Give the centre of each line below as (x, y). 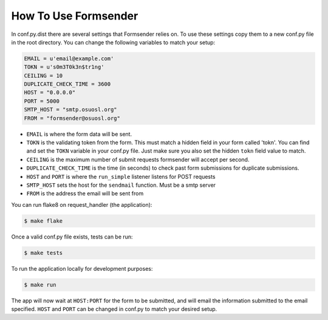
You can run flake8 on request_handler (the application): (82, 204)
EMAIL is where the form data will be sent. (79, 134)
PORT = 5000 (42, 101)
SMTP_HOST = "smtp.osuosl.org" (71, 110)
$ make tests (43, 253)
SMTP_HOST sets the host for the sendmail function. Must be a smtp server (121, 185)
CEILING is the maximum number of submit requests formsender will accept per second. (138, 159)
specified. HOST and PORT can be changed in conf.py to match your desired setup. (114, 309)
